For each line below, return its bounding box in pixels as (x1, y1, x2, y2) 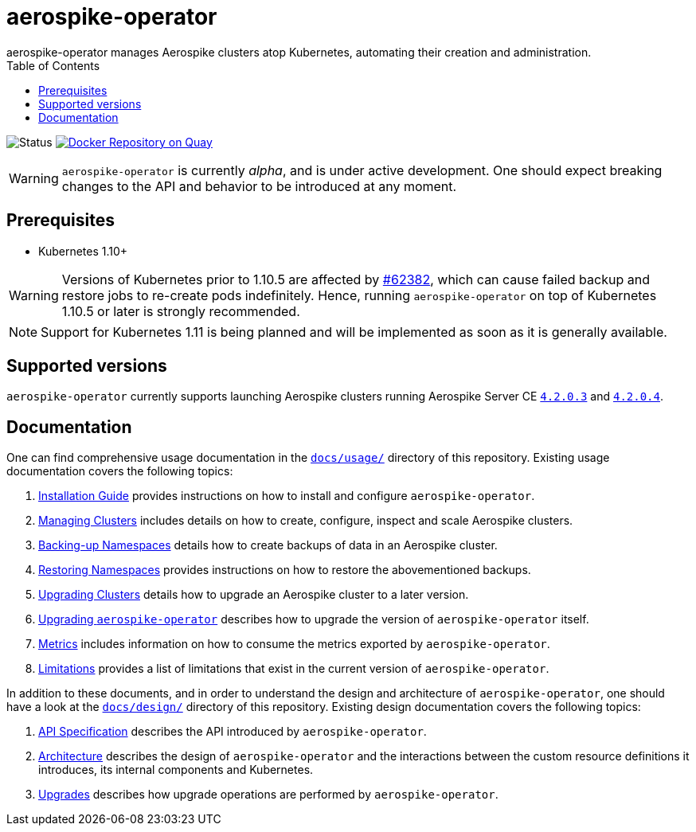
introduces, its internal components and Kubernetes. (38, 763, 314, 777)
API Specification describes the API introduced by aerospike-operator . (38, 725, 427, 739)
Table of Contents (6, 58, 100, 72)
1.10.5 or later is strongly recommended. (61, 303, 300, 319)
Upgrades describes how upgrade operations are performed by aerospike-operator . (38, 787, 499, 802)
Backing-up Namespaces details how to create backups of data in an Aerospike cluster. (38, 538, 498, 553)
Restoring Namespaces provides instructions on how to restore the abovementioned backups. (38, 563, 531, 577)
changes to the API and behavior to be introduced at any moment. (61, 178, 457, 194)
